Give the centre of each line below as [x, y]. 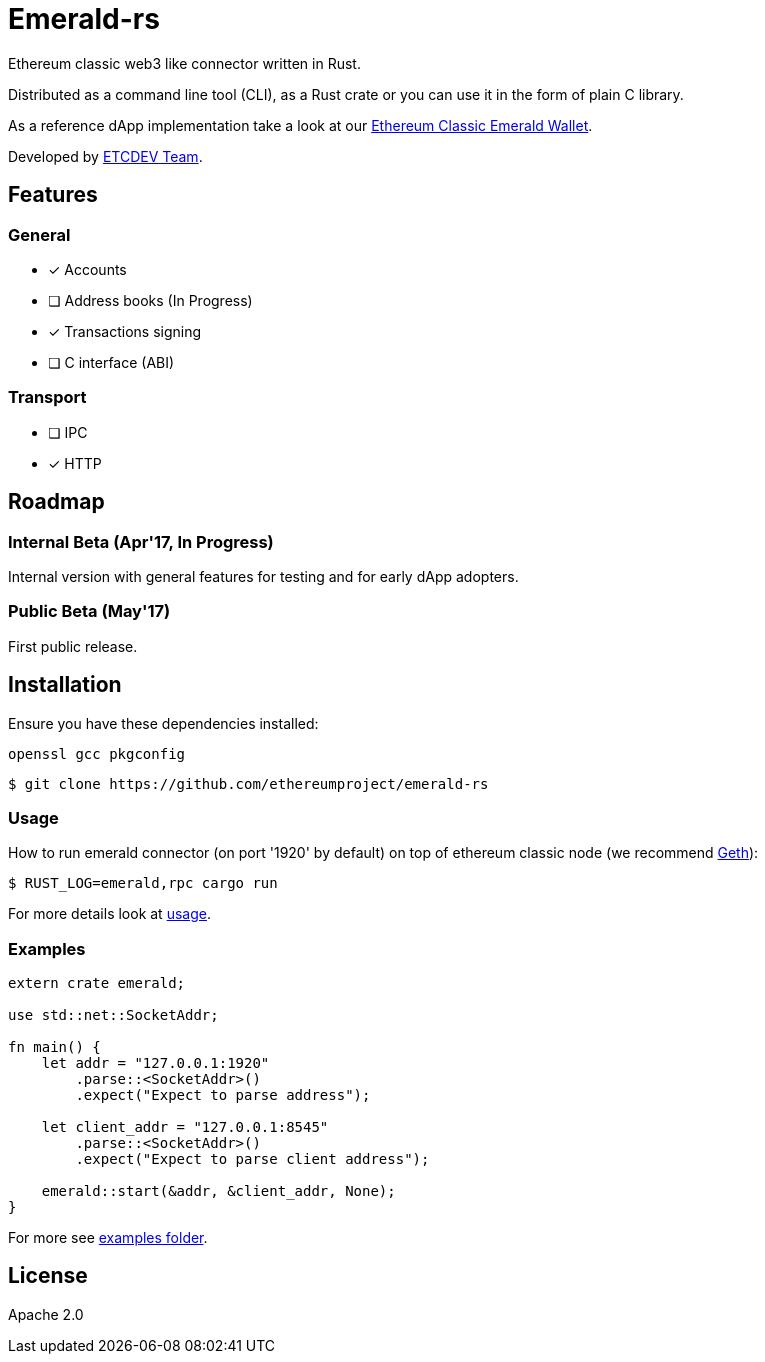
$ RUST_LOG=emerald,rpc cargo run [143, 883]
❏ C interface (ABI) [111, 362]
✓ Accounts [87, 269]
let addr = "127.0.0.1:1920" [155, 1063]
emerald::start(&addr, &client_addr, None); [218, 1191]
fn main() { [54, 1047]
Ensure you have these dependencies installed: [163, 723]
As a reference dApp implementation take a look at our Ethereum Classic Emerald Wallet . [300, 125]
